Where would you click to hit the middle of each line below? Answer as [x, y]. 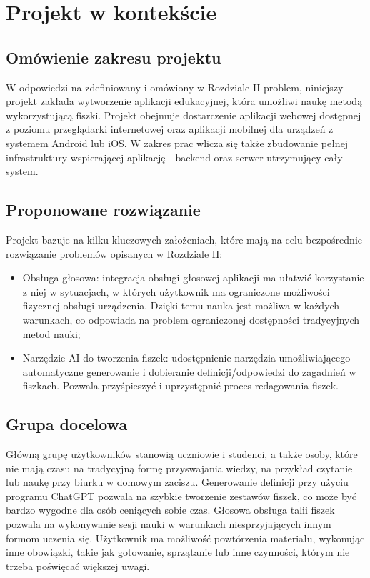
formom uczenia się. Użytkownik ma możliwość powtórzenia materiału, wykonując [185, 538]
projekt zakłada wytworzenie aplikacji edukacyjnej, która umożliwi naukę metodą [184, 101]
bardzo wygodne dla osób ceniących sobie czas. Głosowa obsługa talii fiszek [170, 510]
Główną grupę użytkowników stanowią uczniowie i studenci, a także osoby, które [182, 454]
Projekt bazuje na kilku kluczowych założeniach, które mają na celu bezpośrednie [184, 239]
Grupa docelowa [67, 424]
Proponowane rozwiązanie [103, 210]
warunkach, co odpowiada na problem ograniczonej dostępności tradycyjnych [191, 319]
